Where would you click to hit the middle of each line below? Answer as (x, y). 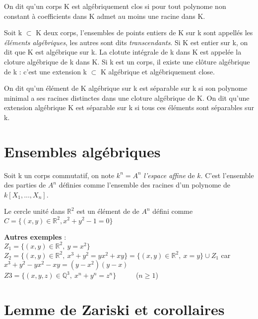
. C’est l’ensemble (227, 175)
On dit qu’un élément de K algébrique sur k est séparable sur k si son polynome (126, 88)
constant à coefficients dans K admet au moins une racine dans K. (105, 16)
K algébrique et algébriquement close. (158, 71)
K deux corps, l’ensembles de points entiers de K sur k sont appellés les (144, 32)
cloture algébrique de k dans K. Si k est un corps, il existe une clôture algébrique (127, 61)
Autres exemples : (35, 236)
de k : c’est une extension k (45, 71)
